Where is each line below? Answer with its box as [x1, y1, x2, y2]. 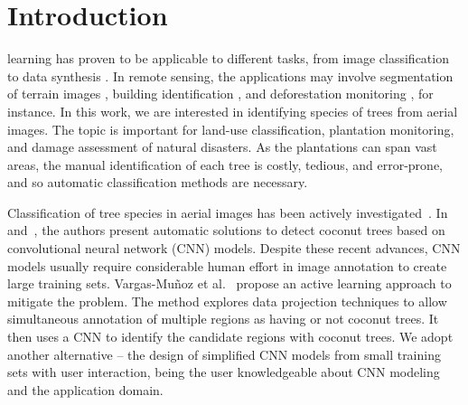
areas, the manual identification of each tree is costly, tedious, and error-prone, [7, 155, 443, 174]
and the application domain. [7, 380, 164, 399]
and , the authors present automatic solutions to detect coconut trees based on [7, 221, 445, 240]
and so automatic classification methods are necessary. [7, 173, 308, 192]
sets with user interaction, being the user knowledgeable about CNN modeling [7, 363, 440, 381]
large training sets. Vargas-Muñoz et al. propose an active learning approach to [7, 274, 452, 293]
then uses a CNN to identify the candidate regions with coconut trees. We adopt [7, 327, 454, 346]
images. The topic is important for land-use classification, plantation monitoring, [7, 119, 454, 138]
